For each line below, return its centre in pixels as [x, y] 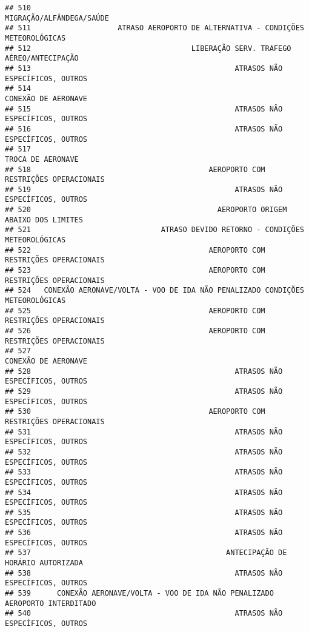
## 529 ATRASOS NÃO [144, 391]
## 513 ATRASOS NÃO [144, 68]
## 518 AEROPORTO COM [135, 169]
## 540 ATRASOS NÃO [144, 614]
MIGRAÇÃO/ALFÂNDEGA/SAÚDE [57, 18]
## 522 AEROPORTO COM [135, 250]
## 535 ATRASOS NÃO [144, 512]
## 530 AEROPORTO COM [135, 412]
